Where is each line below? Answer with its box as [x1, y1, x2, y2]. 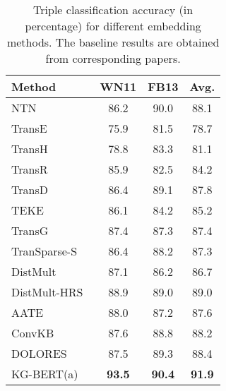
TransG [11, 222, 49, 239]
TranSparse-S [11, 243, 78, 259]
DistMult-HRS [11, 284, 83, 300]
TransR [11, 161, 48, 177]
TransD [11, 181, 48, 198]
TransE [11, 120, 47, 136]
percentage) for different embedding [25, 18, 201, 34]
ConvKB [11, 325, 54, 341]
